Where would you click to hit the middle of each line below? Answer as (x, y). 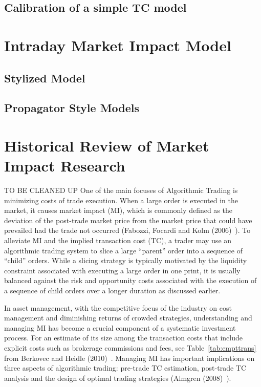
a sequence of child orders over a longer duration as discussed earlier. (112, 290)
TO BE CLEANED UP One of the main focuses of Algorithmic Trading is (121, 190)
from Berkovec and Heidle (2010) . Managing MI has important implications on (129, 358)
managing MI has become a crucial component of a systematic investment (120, 327)
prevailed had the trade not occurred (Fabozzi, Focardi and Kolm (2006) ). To (127, 230)
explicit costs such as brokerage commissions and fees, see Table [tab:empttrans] (130, 347)
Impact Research (65, 166)
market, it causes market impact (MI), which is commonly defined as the (118, 210)
